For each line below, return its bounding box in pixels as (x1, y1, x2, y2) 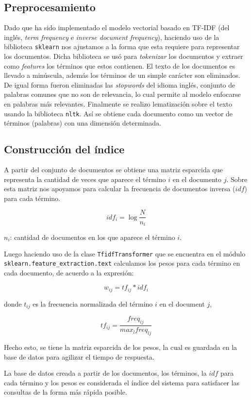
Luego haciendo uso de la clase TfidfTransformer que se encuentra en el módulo (4, 248, 246, 258)
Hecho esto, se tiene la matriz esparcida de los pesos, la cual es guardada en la (4, 342, 237, 352)
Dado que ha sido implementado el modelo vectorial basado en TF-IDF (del (4, 22, 230, 33)
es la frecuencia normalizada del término (33, 298, 153, 309)
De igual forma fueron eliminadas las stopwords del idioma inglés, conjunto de (4, 79, 235, 90)
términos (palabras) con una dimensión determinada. (4, 118, 161, 128)
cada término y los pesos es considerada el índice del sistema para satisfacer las (4, 377, 240, 387)
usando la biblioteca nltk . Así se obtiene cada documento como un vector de (4, 108, 233, 118)
